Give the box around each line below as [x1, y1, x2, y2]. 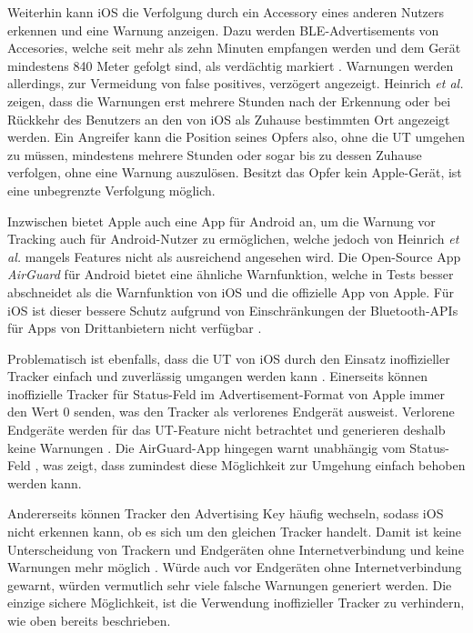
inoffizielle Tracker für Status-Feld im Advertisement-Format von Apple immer [7, 384, 446, 403]
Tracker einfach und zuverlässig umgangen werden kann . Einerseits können [7, 367, 428, 386]
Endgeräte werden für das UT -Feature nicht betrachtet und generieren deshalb [7, 420, 446, 439]
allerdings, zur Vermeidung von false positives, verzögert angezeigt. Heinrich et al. [7, 74, 464, 93]
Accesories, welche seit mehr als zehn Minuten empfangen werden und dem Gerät [7, 38, 461, 57]
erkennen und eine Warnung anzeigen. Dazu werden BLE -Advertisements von [7, 20, 439, 39]
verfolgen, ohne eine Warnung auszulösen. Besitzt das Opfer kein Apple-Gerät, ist [7, 163, 462, 182]
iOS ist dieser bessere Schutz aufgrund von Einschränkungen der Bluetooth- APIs [7, 300, 458, 319]
